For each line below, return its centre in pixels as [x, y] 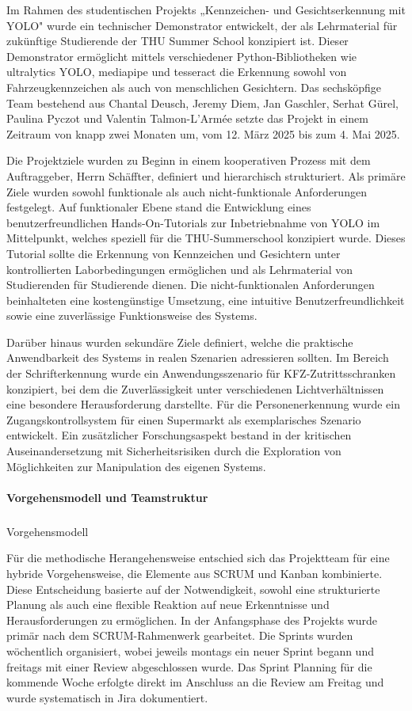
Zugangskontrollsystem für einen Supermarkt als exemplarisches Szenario [184, 419]
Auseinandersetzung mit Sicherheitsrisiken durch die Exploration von [174, 451]
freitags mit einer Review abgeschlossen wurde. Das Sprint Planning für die [189, 666]
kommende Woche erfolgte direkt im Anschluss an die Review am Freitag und [195, 682]
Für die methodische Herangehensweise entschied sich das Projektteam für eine [198, 558]
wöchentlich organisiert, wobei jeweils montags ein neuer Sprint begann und [190, 650]
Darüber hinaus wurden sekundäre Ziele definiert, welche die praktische [180, 342]
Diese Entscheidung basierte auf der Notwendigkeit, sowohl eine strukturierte [193, 589]
